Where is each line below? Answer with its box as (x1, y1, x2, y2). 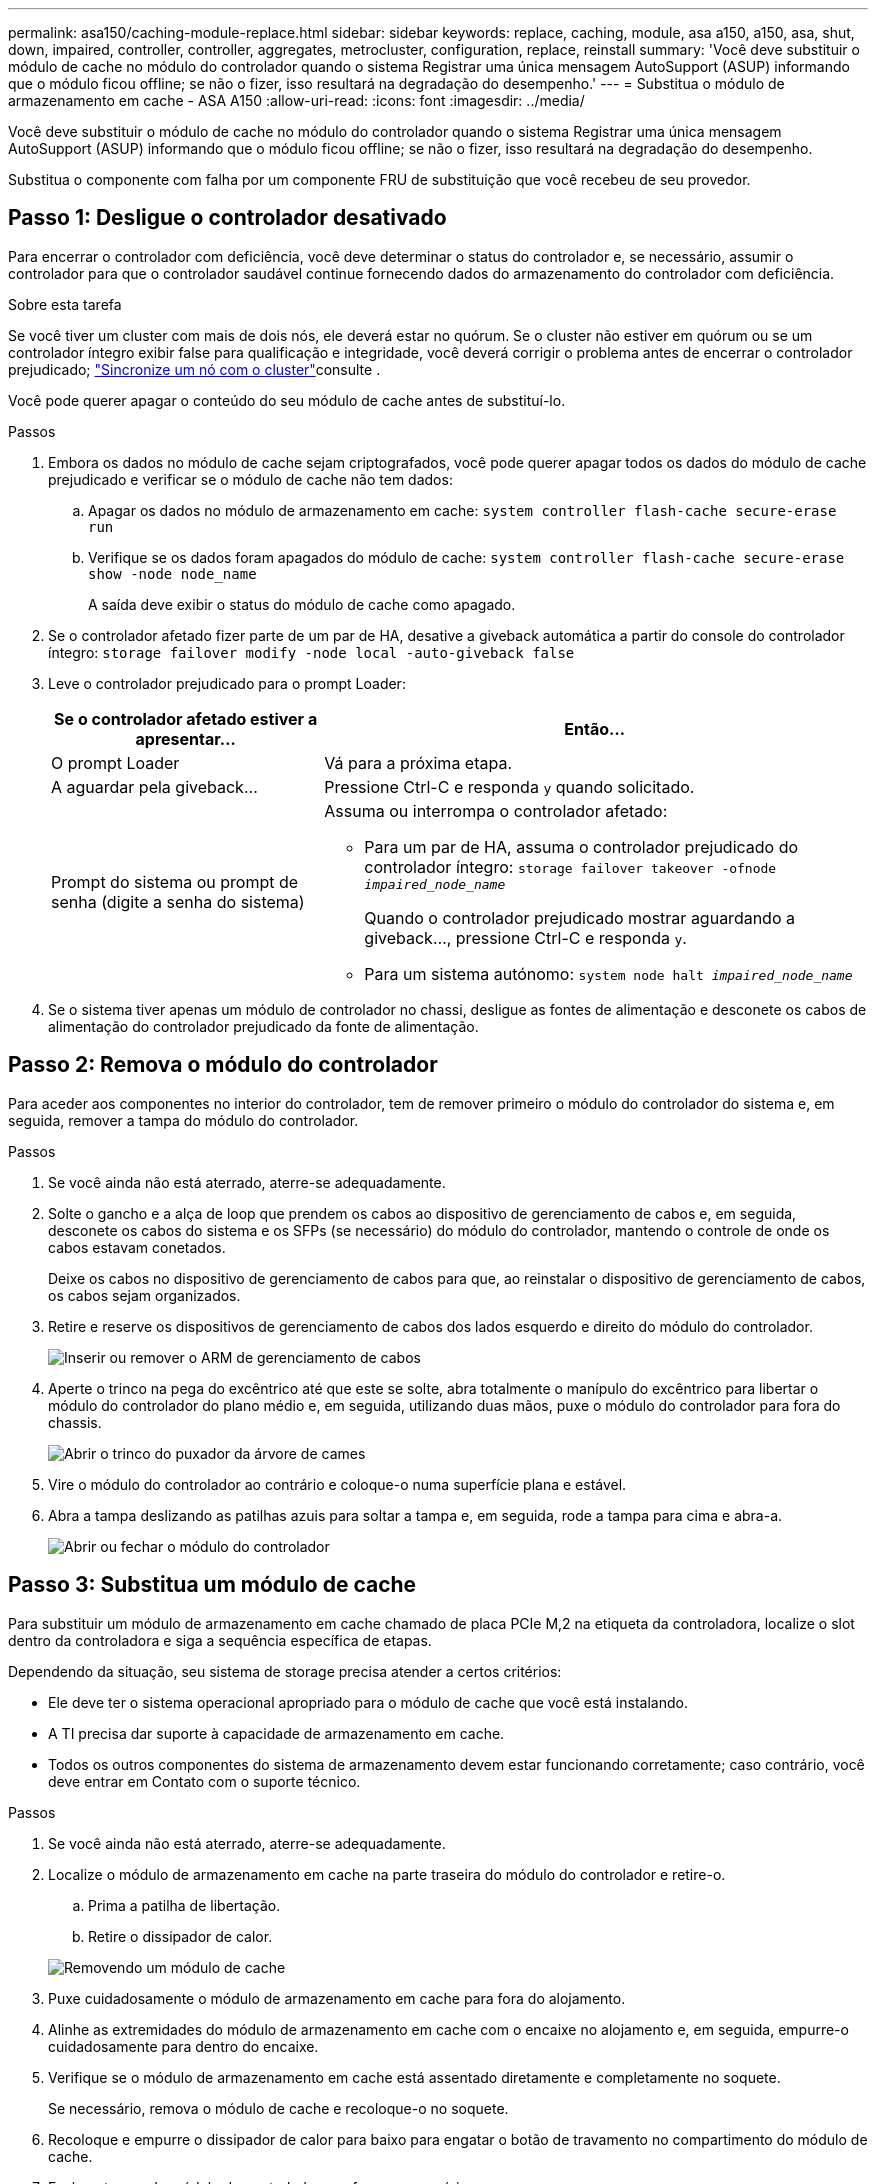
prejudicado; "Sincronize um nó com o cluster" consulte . (8, 360, 381, 378)
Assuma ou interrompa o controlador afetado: (324, 800, 668, 821)
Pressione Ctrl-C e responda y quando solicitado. (324, 776, 695, 797)
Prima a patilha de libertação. (88, 1896, 281, 1914)
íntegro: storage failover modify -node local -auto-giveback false (48, 643, 575, 661)
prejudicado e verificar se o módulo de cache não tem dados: (48, 470, 453, 488)
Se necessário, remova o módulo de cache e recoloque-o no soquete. (48, 2099, 509, 2117)
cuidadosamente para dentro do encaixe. (48, 2037, 319, 2055)
